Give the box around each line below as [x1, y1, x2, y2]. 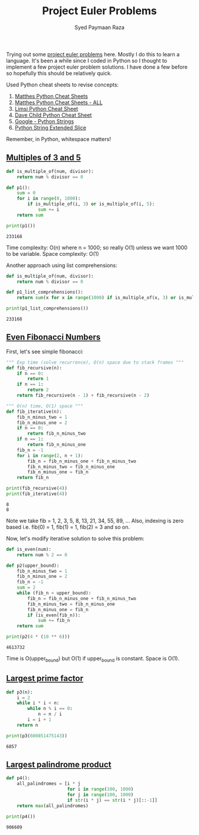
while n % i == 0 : [27, 706, 73, 712]
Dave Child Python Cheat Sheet [14, 111, 92, 118]
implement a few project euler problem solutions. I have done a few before [6, 63, 188, 70]
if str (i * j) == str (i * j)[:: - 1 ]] [67, 797, 158, 803]
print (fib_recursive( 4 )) [6, 486, 68, 492]
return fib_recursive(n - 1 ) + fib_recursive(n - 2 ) [17, 393, 150, 399]
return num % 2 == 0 [17, 552, 68, 558]
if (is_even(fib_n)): [27, 612, 81, 618]
